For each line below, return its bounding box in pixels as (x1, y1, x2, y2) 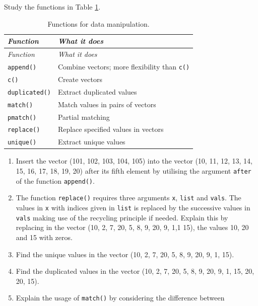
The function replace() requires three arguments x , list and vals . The (16, 192, 241, 203)
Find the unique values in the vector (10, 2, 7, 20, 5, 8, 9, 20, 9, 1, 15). (16, 249, 234, 259)
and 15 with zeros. (16, 232, 73, 242)
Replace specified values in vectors (57, 124, 164, 134)
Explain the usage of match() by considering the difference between (16, 292, 225, 303)
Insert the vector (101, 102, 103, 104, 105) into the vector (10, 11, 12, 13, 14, (16, 156, 252, 166)
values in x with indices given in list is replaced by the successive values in (16, 202, 250, 213)
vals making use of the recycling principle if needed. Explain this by (16, 212, 228, 222)
